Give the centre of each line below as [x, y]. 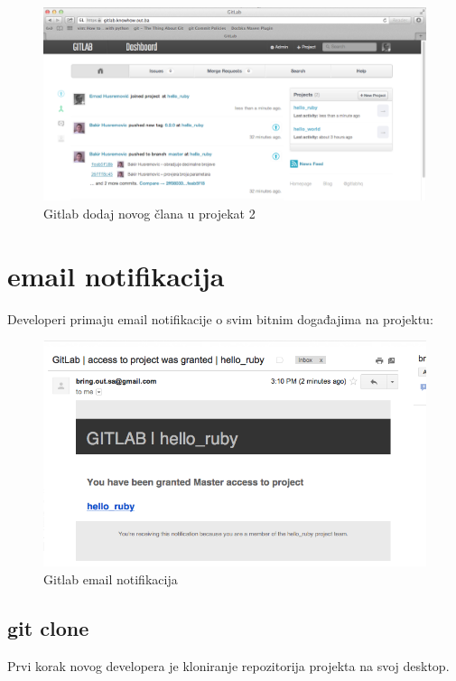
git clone [48, 627]
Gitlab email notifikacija [111, 578]
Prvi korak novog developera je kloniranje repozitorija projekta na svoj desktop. [228, 665]
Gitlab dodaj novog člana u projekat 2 [149, 214]
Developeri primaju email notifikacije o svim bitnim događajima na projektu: [220, 318]
